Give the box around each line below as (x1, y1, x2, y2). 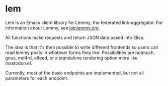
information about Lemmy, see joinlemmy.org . (5, 24, 100, 30)
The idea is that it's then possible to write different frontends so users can (5, 44, 158, 50)
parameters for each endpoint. (5, 75, 69, 81)
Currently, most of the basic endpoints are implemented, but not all (5, 69, 144, 75)
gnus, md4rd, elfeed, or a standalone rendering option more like (5, 54, 138, 60)
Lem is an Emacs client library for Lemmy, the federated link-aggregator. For (5, 19, 163, 25)
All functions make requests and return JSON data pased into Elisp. (5, 34, 145, 40)
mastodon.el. (5, 60, 33, 66)
